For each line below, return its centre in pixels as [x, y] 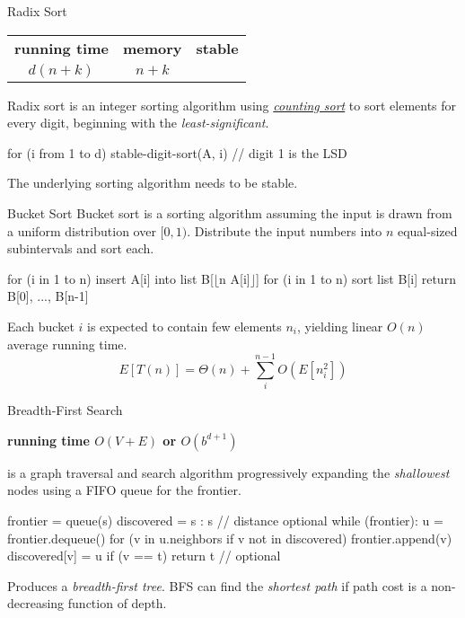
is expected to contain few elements [184, 326]
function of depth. [117, 603]
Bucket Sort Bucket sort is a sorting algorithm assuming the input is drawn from [230, 212]
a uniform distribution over [82, 230]
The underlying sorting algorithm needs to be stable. [153, 183]
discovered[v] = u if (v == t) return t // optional [144, 556]
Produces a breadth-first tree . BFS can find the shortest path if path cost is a [217, 585]
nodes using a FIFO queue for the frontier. [124, 490]
